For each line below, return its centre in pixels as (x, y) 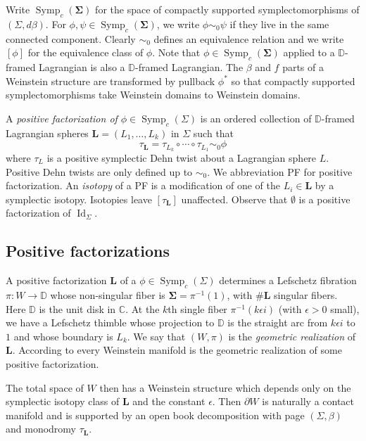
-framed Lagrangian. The (189, 66)
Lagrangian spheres (47, 133)
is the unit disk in (77, 308)
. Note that (176, 52)
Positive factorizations (88, 251)
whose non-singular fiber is (108, 294)
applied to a (309, 52)
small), (345, 308)
